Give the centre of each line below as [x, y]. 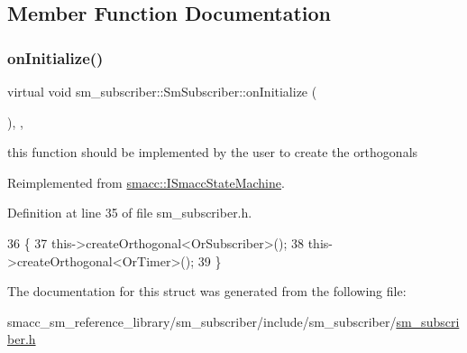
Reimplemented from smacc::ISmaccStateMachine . [146, 182]
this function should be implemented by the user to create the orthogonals [213, 152]
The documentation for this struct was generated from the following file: [207, 291]
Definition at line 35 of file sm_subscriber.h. [130, 213]
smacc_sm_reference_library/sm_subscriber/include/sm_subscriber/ [202, 321]
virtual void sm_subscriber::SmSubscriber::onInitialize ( [162, 91]
